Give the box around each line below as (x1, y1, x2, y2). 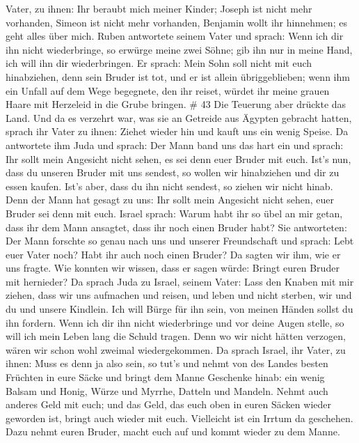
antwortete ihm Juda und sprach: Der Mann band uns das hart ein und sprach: (6, 137, 344, 152)
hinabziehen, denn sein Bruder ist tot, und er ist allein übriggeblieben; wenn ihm (6, 69, 350, 84)
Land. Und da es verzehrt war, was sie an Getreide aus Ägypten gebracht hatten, (6, 110, 352, 125)
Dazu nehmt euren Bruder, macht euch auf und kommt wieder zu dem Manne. (6, 424, 340, 439)
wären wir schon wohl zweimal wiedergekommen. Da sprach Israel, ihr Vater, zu (6, 342, 346, 357)
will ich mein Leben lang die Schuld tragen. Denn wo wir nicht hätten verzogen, (6, 329, 346, 343)
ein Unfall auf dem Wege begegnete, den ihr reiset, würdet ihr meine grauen (6, 83, 330, 98)
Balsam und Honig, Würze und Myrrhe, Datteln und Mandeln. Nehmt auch (6, 383, 328, 398)
